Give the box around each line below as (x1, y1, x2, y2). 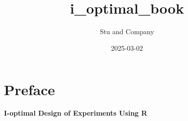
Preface (4, 80, 55, 100)
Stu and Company (100, 26, 154, 37)
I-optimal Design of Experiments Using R (4, 108, 147, 118)
